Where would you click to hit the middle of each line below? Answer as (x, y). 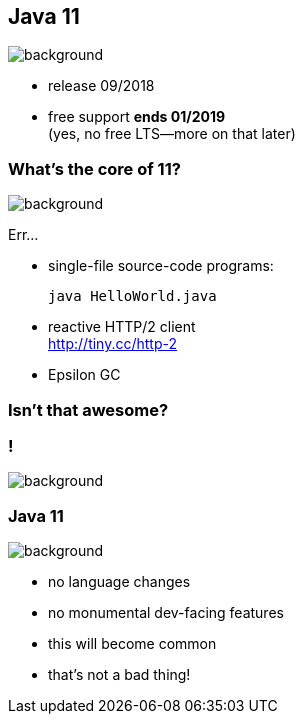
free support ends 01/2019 (137, 117)
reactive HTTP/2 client (122, 327)
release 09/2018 (101, 86)
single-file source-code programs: (161, 266)
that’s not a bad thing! (119, 675)
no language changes (119, 582)
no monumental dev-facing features (166, 613)
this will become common (132, 644)
